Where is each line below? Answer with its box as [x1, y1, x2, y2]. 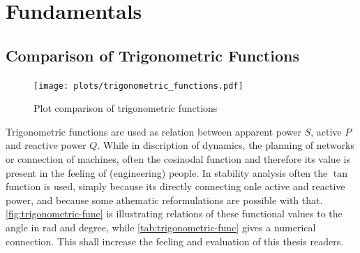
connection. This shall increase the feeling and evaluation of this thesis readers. [6, 233, 344, 248]
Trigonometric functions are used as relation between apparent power [6, 124, 301, 138]
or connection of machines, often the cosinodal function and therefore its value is [6, 152, 350, 166]
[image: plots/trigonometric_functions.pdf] [33, 80, 243, 91]
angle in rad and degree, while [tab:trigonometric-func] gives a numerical [6, 219, 316, 234]
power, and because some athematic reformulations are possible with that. [6, 192, 323, 207]
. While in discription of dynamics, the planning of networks [97, 138, 354, 152]
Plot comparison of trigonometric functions [33, 101, 218, 115]
